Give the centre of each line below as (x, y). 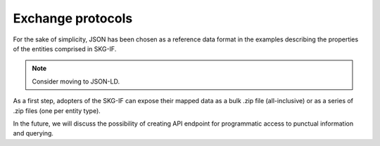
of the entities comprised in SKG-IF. (65, 48)
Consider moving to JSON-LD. (76, 81)
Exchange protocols (73, 18)
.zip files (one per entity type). (57, 111)
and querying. (33, 133)
